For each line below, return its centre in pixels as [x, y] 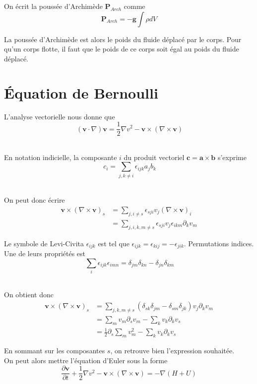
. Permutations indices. [219, 243]
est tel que [114, 243]
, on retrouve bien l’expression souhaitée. [172, 351]
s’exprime [232, 157]
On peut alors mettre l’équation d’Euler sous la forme [86, 360]
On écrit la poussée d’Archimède [53, 6]
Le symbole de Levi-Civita [44, 243]
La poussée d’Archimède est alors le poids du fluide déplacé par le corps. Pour [123, 39]
